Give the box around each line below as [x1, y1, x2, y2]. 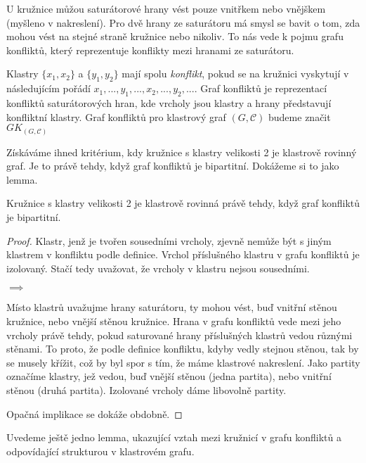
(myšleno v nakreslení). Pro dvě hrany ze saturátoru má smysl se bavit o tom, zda [6, 15, 360, 30]
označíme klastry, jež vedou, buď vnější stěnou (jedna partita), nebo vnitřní [6, 369, 332, 383]
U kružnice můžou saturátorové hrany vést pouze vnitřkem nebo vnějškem [6, 1, 326, 15]
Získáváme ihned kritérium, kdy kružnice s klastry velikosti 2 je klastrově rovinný [6, 144, 357, 159]
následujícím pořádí [6, 81, 91, 96]
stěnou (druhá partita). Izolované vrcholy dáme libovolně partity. [6, 382, 287, 397]
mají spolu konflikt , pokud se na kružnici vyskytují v [122, 66, 349, 81]
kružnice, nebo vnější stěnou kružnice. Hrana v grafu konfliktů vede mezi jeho [6, 314, 341, 329]
